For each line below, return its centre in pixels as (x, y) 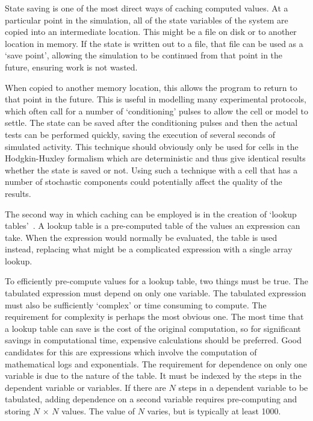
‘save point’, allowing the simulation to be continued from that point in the (144, 55)
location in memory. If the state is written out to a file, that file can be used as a (154, 43)
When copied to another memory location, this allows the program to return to (151, 87)
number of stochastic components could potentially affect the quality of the (144, 182)
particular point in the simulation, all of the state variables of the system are (147, 20)
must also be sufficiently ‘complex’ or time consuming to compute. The (136, 304)
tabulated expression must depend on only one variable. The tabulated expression (156, 293)
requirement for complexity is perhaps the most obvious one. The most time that (154, 317)
